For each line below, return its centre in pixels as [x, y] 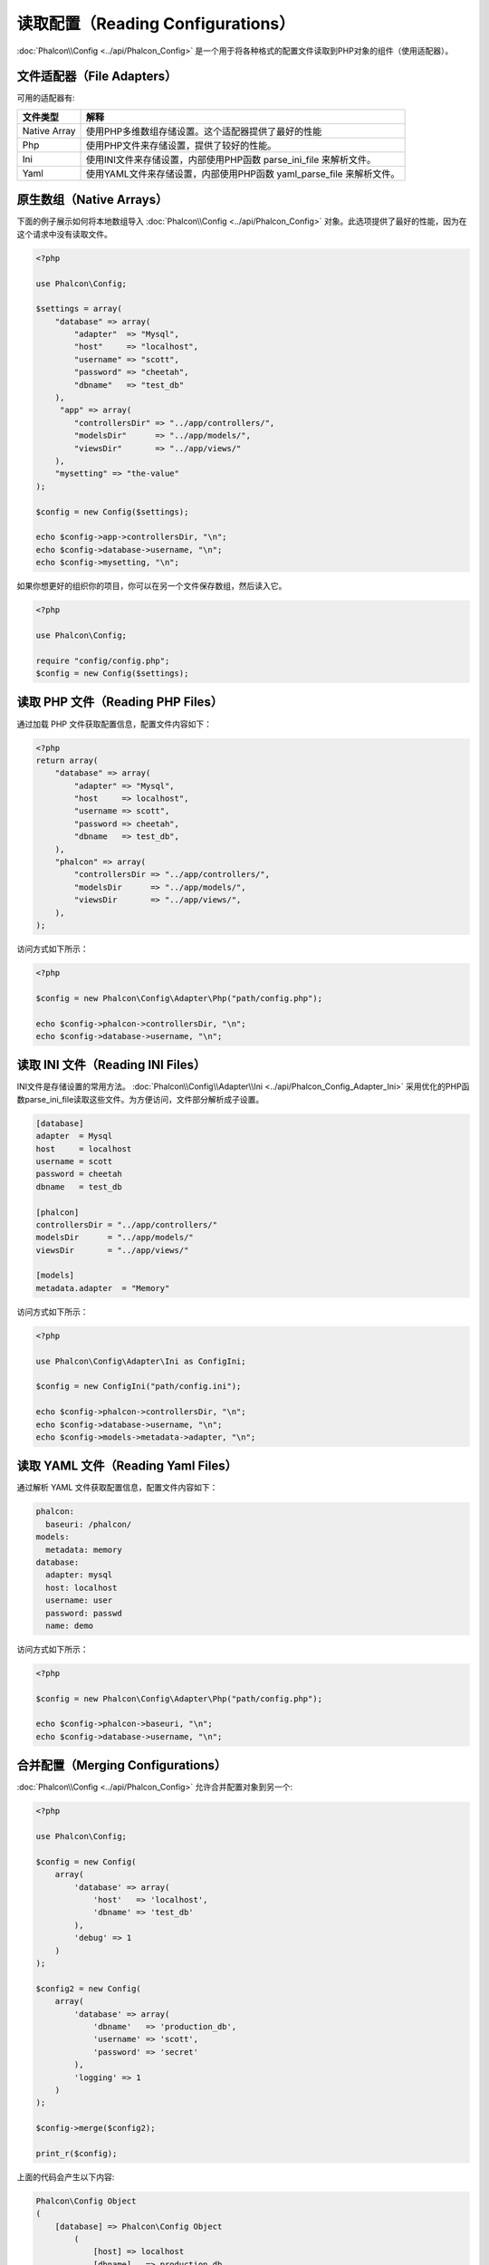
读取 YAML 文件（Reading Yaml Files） [127, 1466]
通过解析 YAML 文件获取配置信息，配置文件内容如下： [117, 1488]
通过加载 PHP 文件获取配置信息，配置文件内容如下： [115, 724]
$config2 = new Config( [89, 1988]
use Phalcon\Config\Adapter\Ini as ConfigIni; [141, 1361]
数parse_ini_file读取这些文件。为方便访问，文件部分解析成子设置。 [140, 1099]
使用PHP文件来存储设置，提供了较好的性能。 [181, 145]
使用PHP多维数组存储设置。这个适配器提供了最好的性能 [204, 131]
